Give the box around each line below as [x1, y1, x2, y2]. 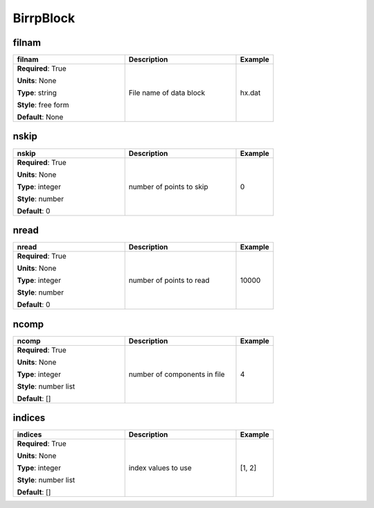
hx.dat [240, 88, 261, 98]
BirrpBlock [12, 10, 75, 26]
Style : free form [17, 100, 69, 110]
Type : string [17, 88, 57, 98]
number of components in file [128, 369, 225, 379]
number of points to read [128, 276, 210, 286]
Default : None [17, 112, 64, 122]
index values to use [128, 463, 192, 473]
